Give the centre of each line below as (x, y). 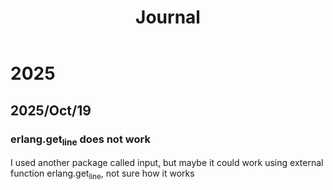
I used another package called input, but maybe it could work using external (167, 163)
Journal (168, 17)
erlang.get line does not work (80, 140)
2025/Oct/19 (51, 110)
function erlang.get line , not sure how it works (102, 174)
